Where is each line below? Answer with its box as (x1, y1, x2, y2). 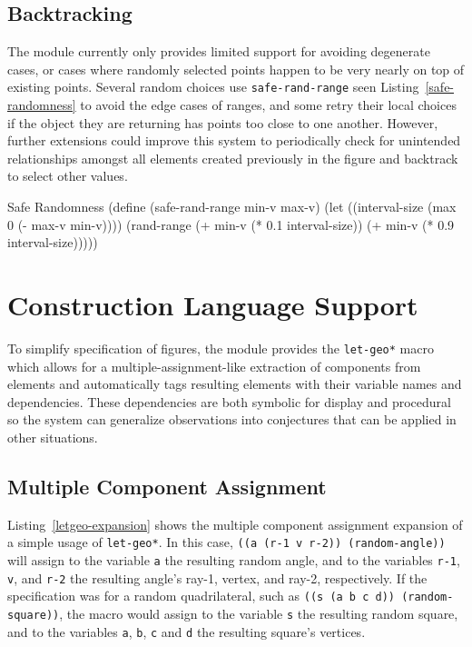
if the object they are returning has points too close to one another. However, (7, 113, 438, 132)
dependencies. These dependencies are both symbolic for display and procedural (7, 392, 452, 411)
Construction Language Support (7, 285, 418, 323)
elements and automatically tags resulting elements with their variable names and (7, 374, 462, 393)
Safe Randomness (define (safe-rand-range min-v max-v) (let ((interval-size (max (7, 197, 457, 216)
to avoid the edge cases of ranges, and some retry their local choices (80, 95, 457, 114)
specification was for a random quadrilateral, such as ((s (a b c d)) (7, 586, 395, 605)
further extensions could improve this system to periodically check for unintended (7, 131, 461, 150)
